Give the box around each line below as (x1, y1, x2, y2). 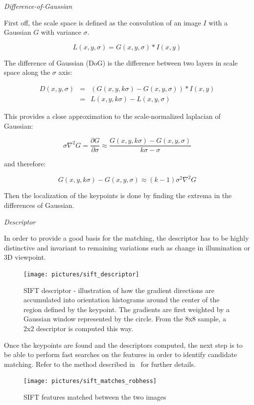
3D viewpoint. (4, 252, 46, 262)
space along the (4, 67, 50, 77)
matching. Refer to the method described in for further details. (4, 359, 196, 369)
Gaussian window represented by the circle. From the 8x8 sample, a (23, 314, 227, 324)
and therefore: (4, 158, 46, 169)
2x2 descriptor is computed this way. (23, 323, 133, 333)
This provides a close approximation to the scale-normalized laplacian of (4, 111, 221, 121)
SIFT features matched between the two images (23, 392, 166, 402)
